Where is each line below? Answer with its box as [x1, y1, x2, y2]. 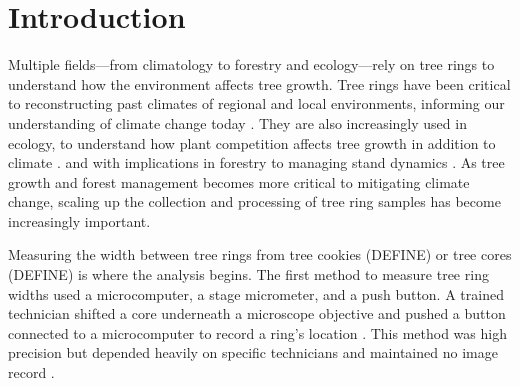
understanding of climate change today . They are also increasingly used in [8, 112, 467, 133]
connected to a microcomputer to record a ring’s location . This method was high [8, 322, 507, 343]
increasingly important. [8, 210, 151, 231]
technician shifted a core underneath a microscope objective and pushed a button [8, 303, 506, 324]
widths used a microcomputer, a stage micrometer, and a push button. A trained [8, 283, 504, 304]
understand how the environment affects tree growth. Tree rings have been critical [8, 73, 511, 94]
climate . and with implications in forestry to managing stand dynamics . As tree [8, 152, 505, 173]
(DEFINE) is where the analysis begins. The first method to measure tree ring [8, 264, 489, 285]
